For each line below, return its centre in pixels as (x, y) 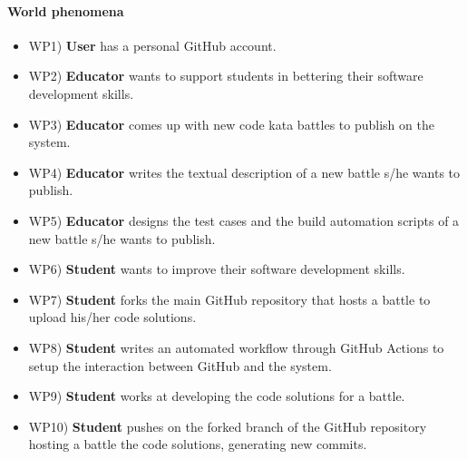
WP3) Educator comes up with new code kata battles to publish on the (231, 124)
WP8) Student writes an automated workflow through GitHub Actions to (236, 347)
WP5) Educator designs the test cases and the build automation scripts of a (244, 220)
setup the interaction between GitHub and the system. (180, 365)
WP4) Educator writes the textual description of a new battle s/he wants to (244, 172)
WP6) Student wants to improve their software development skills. (217, 269)
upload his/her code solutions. (112, 317)
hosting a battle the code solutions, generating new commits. (198, 444)
